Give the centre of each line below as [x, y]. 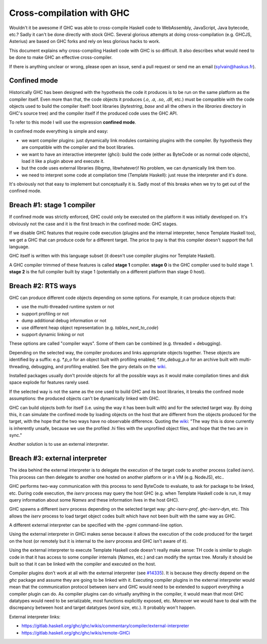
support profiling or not [45, 313]
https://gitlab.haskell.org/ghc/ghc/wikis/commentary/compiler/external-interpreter [105, 626]
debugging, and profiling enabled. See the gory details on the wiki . [99, 366]
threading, [20, 366]
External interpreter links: [35, 617]
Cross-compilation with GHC [69, 13]
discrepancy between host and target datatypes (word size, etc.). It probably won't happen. [103, 607]
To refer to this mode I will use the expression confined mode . [73, 122]
